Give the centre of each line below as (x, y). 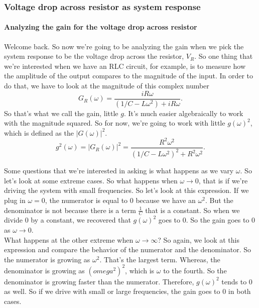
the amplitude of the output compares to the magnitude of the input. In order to (129, 76)
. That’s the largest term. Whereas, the (160, 259)
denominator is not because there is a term (70, 210)
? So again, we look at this (199, 239)
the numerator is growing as (47, 259)
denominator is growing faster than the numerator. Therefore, (99, 281)
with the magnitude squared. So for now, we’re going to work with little (115, 123)
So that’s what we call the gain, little (61, 113)
